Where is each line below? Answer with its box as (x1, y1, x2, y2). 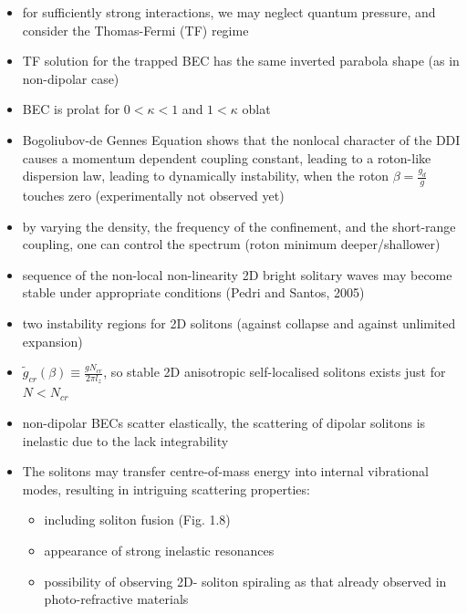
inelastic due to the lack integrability (22, 431, 229, 450)
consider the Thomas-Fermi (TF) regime (22, 20, 249, 39)
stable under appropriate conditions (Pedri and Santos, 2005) (22, 283, 365, 302)
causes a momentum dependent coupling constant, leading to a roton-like (22, 148, 431, 167)
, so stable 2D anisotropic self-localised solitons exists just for (103, 362, 446, 381)
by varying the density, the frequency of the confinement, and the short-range (22, 216, 456, 235)
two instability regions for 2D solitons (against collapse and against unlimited (22, 313, 456, 332)
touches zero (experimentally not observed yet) (22, 185, 285, 204)
